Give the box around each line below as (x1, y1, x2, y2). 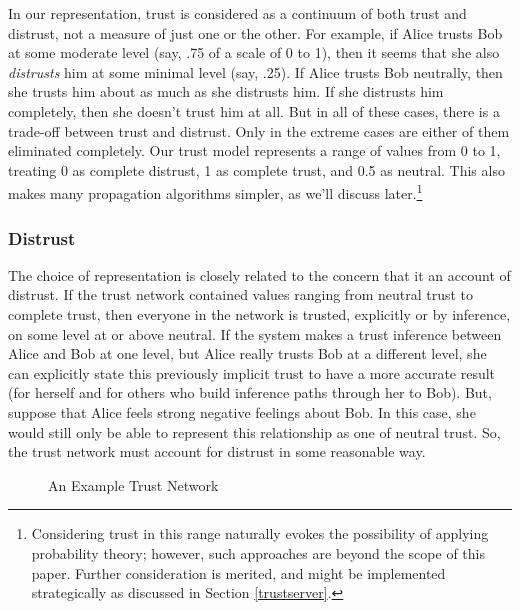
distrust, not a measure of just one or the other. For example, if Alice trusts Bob (8, 22, 503, 43)
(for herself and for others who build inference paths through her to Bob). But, (8, 382, 492, 403)
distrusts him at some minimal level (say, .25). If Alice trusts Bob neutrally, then (8, 61, 503, 82)
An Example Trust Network (48, 474, 219, 495)
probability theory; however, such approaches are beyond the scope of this (31, 542, 485, 563)
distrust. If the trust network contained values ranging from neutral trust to (8, 284, 474, 305)
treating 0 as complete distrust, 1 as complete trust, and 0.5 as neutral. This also (8, 159, 505, 180)
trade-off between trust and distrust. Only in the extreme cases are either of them (8, 120, 510, 141)
